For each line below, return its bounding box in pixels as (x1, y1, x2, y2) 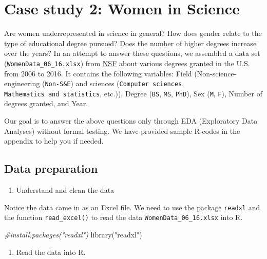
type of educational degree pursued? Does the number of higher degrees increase (4, 37, 257, 48)
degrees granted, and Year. (4, 98, 88, 109)
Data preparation (4, 161, 98, 176)
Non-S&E (45, 81, 71, 88)
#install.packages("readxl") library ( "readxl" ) (4, 229, 142, 240)
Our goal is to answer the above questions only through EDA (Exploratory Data (4, 115, 258, 126)
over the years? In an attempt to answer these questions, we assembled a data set (4, 48, 260, 58)
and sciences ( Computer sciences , (75, 78, 184, 89)
